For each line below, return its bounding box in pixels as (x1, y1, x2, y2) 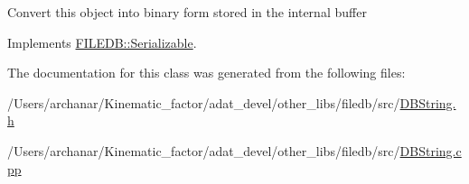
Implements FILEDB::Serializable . (7, 32, 197, 51)
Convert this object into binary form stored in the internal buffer (7, 3, 367, 21)
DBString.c (399, 141, 462, 160)
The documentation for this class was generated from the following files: (7, 63, 406, 82)
